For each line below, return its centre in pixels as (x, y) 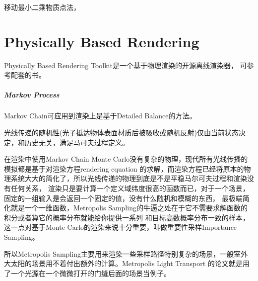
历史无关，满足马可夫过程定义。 (77, 142)
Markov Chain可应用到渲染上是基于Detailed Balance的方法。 (100, 116)
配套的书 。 (28, 75)
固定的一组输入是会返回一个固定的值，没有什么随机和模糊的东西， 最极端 (123, 198)
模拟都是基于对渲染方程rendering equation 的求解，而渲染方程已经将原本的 (124, 168)
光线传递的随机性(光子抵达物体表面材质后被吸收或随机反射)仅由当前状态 (121, 133)
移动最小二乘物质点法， (42, 7)
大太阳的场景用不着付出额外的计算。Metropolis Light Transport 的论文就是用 (127, 263)
